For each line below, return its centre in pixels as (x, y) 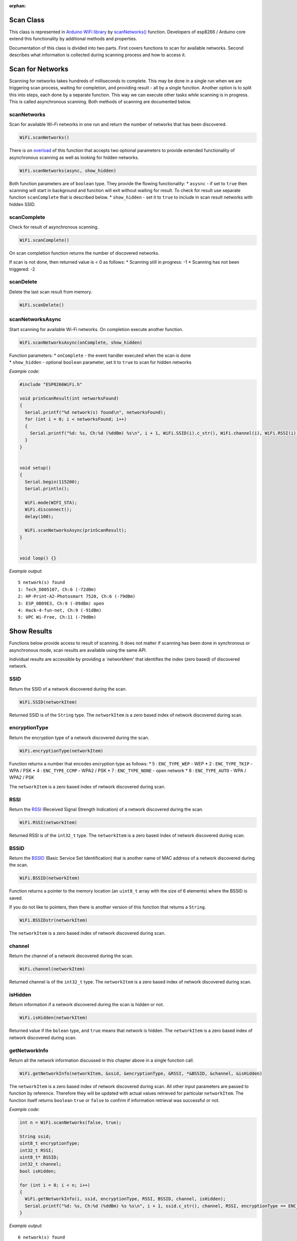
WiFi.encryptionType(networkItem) (61, 751)
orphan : (18, 6)
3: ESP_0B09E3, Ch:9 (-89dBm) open (61, 603)
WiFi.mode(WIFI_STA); (51, 502)
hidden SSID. (22, 204)
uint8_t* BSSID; (39, 1157)
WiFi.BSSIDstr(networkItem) (53, 920)
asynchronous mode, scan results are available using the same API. (78, 650)
